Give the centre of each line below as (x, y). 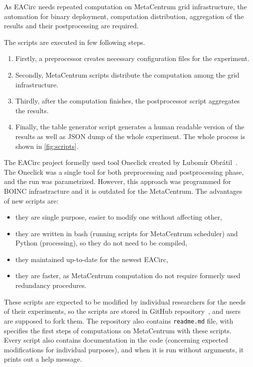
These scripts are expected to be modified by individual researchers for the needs (125, 301)
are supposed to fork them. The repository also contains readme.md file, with (119, 320)
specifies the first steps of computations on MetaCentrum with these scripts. (118, 330)
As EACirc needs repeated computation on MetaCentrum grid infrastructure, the (126, 6)
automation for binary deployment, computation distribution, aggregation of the (124, 16)
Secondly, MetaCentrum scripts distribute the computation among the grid (127, 74)
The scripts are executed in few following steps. (75, 42)
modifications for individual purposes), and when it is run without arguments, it (124, 349)
